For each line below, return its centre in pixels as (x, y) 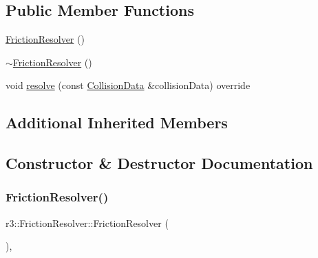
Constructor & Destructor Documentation (159, 163)
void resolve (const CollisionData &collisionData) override (128, 85)
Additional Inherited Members (117, 122)
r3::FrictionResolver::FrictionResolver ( (87, 222)
